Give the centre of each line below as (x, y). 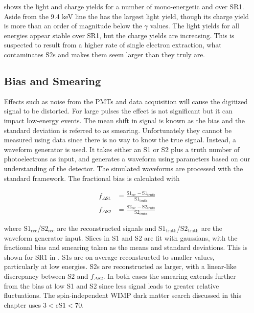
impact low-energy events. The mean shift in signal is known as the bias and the (125, 120)
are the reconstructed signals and (106, 228)
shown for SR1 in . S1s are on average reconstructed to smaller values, (109, 257)
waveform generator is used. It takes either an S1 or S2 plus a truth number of (122, 149)
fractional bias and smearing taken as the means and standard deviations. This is (126, 247)
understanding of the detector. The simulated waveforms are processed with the (124, 168)
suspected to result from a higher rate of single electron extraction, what (113, 45)
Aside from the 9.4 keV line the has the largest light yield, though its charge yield (127, 16)
